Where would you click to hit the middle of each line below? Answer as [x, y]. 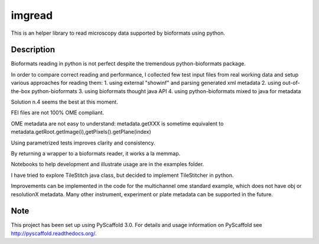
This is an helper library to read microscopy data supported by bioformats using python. [118, 33]
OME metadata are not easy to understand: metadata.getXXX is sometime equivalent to [117, 123]
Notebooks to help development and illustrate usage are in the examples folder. [108, 164]
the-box [21, 91]
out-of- [292, 83]
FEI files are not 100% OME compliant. [58, 113]
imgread [32, 15]
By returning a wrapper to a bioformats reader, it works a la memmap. [96, 153]
